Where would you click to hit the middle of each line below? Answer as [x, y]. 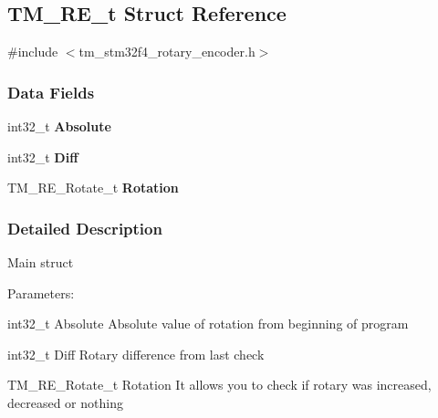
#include [33, 52]
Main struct [41, 262]
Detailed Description [85, 228]
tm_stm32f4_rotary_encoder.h [167, 52]
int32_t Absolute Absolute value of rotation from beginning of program [208, 324]
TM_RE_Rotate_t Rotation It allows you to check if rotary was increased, [219, 385]
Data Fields [51, 92]
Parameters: [41, 293]
